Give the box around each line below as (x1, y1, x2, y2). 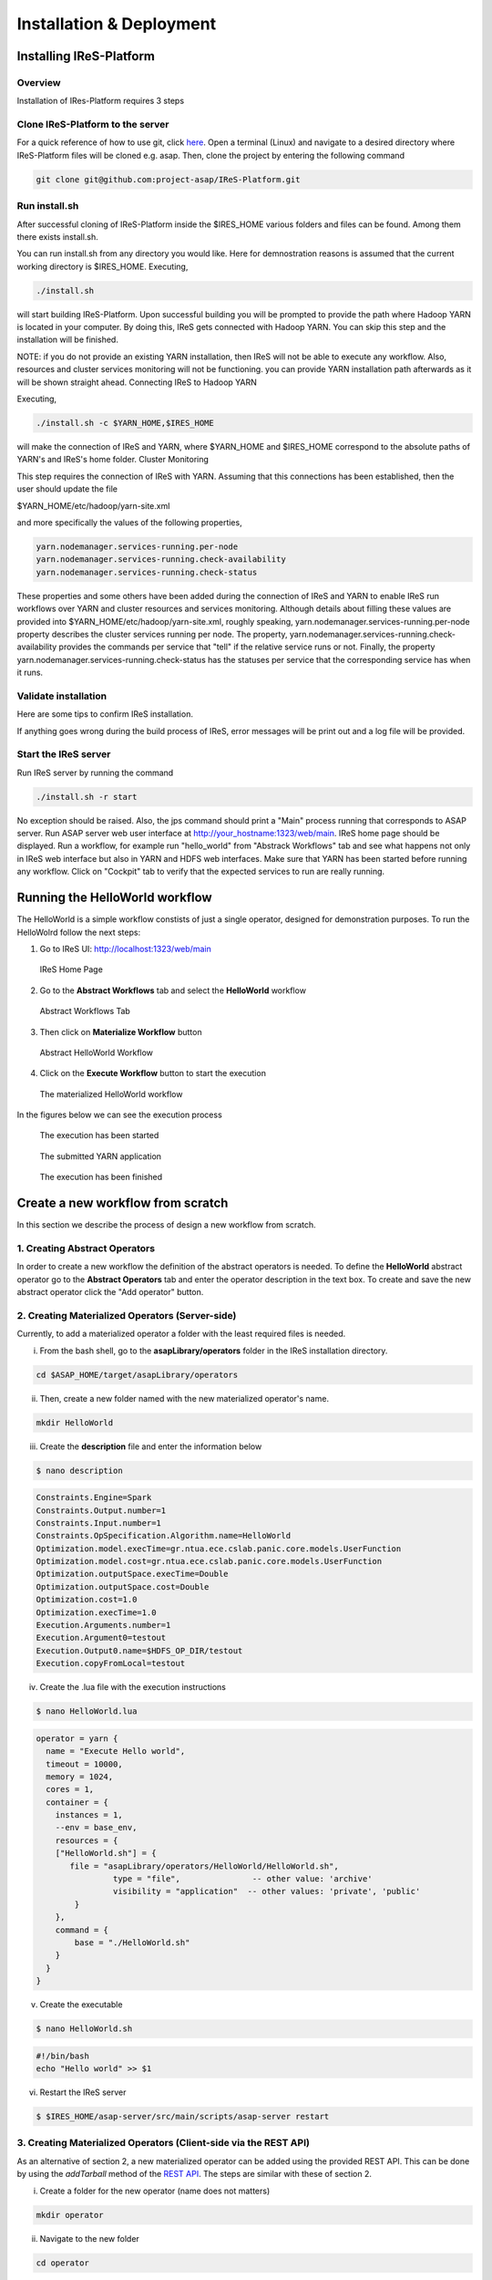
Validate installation (16, 689, 108, 702)
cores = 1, (46, 1784, 95, 1795)
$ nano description (36, 1465, 123, 1476)
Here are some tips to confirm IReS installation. (16, 709, 193, 720)
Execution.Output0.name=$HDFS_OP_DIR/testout (36, 1645, 243, 1655)
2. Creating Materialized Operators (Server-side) (16, 1309, 237, 1321)
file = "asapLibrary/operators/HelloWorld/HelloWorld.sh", (69, 1860, 339, 1871)
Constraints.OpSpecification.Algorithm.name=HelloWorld (36, 1530, 292, 1541)
